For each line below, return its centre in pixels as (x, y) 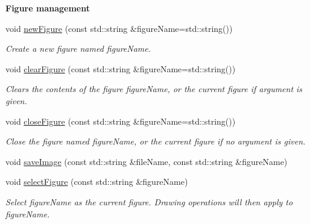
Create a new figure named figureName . (78, 48)
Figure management (48, 8)
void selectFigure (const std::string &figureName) (97, 182)
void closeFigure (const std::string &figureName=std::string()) (121, 121)
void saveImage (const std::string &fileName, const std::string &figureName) (147, 161)
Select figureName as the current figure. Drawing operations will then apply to (149, 201)
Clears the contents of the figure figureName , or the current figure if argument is (154, 89)
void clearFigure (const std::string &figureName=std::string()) (121, 68)
